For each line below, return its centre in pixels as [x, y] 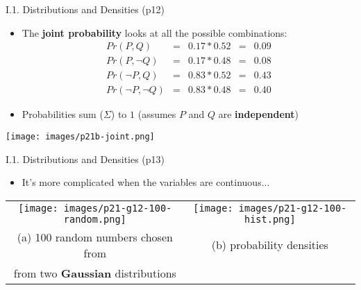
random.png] [95, 219]
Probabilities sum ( [62, 114]
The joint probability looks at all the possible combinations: [154, 32]
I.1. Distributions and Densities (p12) [85, 9]
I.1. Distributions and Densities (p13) [85, 159]
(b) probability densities [270, 245]
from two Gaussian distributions [95, 273]
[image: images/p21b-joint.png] [80, 136]
